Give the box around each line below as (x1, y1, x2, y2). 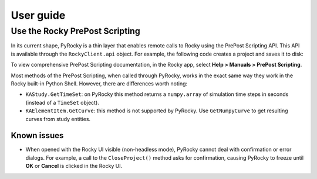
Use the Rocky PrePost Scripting (11, 26, 140, 36)
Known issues (11, 130, 64, 140)
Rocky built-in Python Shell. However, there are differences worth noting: (11, 80, 188, 87)
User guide (11, 9, 66, 22)
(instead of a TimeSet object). (25, 99, 99, 106)
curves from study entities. (25, 115, 91, 122)
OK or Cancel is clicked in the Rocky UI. (25, 163, 123, 170)
